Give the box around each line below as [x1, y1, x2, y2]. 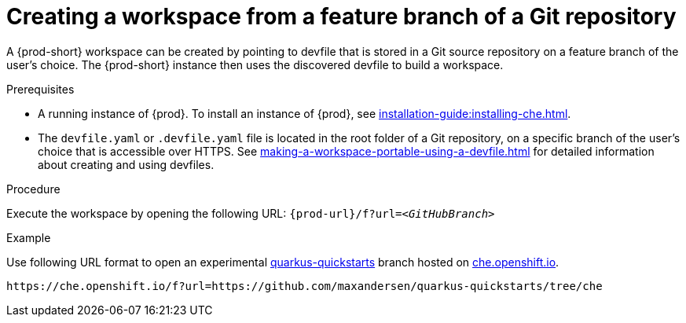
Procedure [6, 182, 61, 196]
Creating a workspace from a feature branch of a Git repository [6, 3, 677, 30]
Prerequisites [6, 82, 75, 96]
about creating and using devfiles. [38, 157, 215, 171]
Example [6, 230, 51, 244]
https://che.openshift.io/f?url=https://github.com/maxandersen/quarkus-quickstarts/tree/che [6, 279, 603, 292]
